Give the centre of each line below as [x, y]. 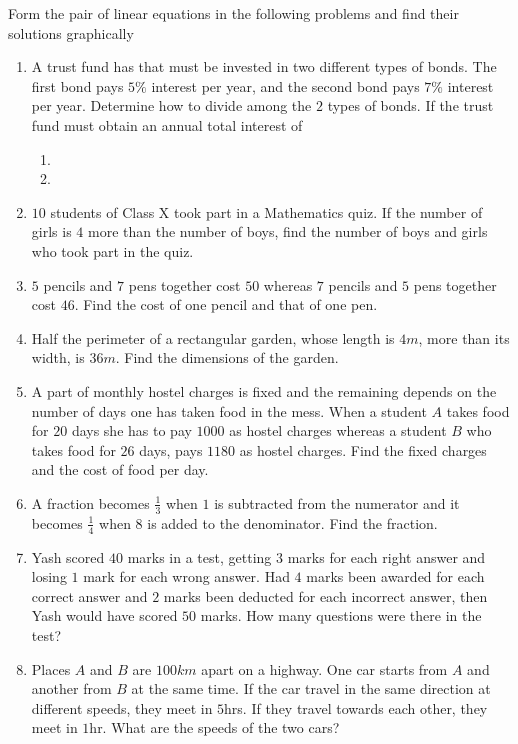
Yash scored [68, 556]
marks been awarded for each [395, 576]
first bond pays [77, 85]
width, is [58, 357]
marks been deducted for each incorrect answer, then [325, 595]
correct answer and [89, 595]
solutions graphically [71, 32]
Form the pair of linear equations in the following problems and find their [233, 13]
